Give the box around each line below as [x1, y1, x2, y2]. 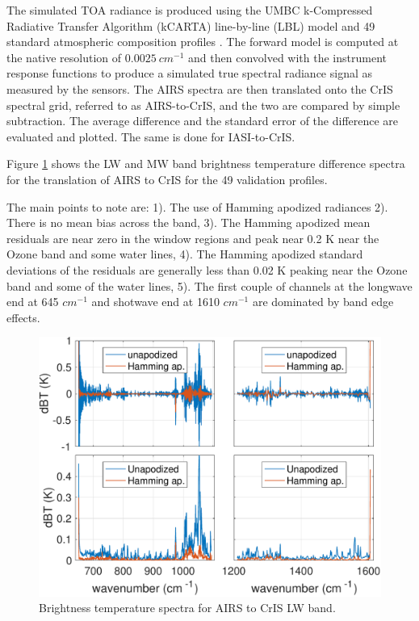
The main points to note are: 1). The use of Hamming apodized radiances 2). [6, 198, 388, 215]
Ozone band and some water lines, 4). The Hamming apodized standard [6, 245, 363, 262]
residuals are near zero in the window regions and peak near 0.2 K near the [6, 229, 379, 246]
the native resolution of [6, 48, 122, 65]
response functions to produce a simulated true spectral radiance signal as [6, 65, 373, 82]
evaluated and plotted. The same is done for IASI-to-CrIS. [6, 128, 295, 145]
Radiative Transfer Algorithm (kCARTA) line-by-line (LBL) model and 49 [6, 17, 375, 34]
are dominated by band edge [252, 293, 394, 310]
